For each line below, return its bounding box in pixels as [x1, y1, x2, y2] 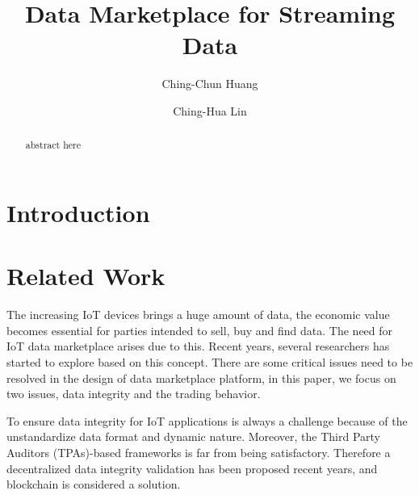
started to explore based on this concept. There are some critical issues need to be [6, 354, 413, 371]
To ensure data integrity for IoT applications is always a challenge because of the [6, 412, 408, 429]
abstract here [25, 138, 81, 152]
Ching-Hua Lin [173, 102, 247, 119]
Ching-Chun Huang [161, 75, 258, 92]
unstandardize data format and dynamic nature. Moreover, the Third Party [6, 428, 380, 445]
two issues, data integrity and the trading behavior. [6, 385, 261, 402]
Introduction [6, 195, 150, 229]
